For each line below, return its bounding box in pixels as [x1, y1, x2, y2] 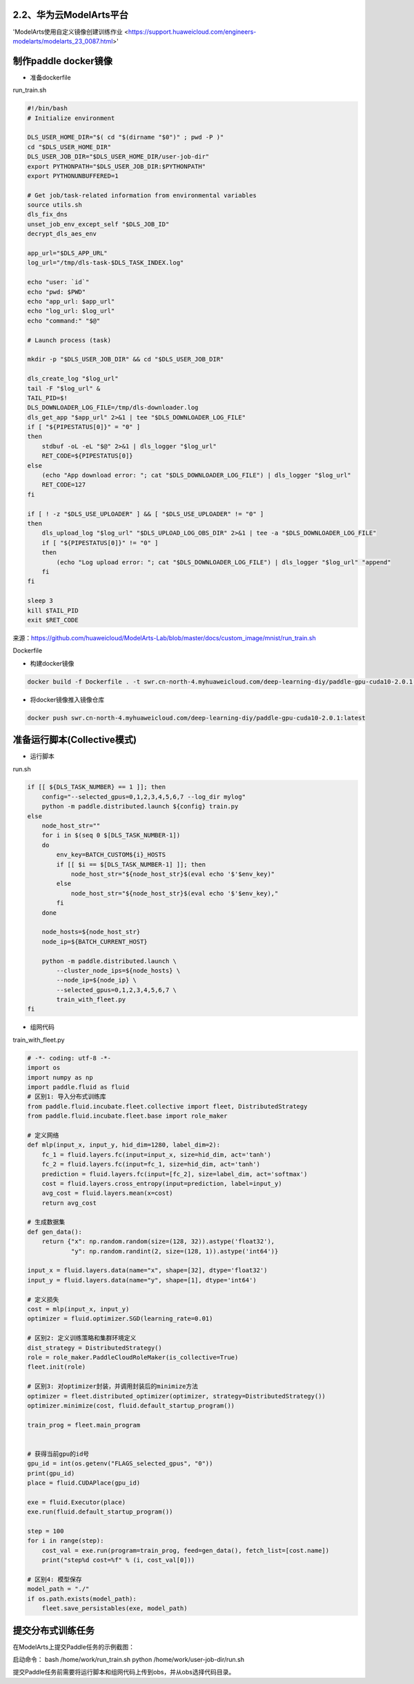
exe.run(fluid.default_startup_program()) [27, 1508, 173, 1516]
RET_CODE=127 [41, 481, 86, 489]
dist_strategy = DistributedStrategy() [27, 1344, 162, 1351]
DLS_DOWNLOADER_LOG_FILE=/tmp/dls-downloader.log [27, 404, 199, 412]
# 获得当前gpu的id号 [27, 1449, 90, 1458]
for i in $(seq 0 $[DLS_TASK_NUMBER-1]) [41, 831, 181, 840]
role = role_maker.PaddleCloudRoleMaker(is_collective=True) [27, 1353, 239, 1361]
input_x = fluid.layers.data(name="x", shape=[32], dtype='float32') [27, 1267, 268, 1274]
